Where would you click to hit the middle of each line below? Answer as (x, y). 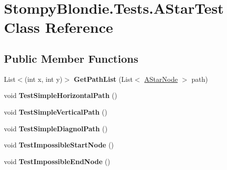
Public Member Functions (71, 58)
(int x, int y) (44, 79)
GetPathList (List (103, 79)
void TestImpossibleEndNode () (57, 161)
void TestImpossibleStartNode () (59, 145)
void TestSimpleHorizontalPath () (61, 95)
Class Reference (59, 27)
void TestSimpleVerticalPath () (56, 111)
